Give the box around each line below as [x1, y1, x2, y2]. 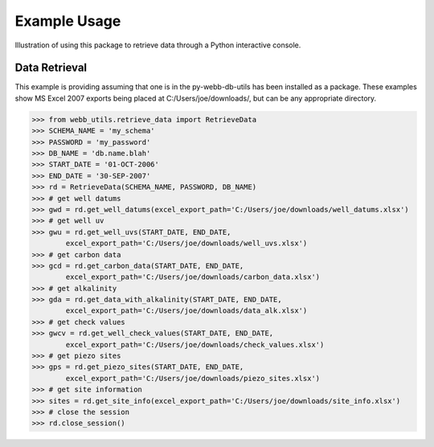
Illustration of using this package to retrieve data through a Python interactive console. [14, 40, 301, 50]
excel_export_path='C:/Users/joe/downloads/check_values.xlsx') [65, 340, 325, 349]
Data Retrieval [14, 61, 88, 75]
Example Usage [14, 12, 121, 30]
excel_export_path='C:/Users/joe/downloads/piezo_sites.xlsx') [65, 374, 321, 383]
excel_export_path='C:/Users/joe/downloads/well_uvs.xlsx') [65, 239, 308, 248]
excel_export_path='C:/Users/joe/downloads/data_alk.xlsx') [65, 306, 308, 315]
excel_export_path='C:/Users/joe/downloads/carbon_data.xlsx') [65, 273, 321, 281]
